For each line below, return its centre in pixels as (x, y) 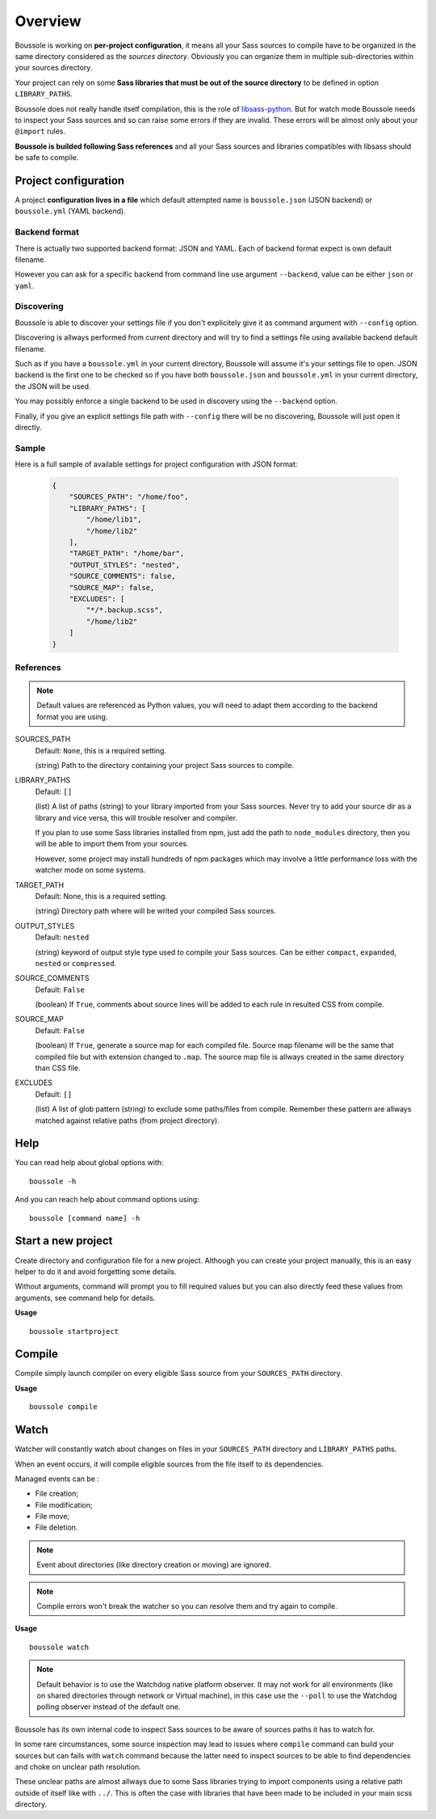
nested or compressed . (76, 963)
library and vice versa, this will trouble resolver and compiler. (136, 817)
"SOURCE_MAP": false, (112, 587)
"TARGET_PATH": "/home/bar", (127, 553)
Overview (48, 21)
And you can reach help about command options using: (107, 1200)
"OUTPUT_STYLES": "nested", (125, 565)
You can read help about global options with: (89, 1163)
